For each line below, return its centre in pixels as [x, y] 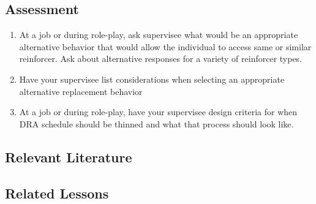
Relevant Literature [69, 157]
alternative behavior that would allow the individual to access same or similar [165, 46]
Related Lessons [57, 193]
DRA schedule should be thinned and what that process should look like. [156, 123]
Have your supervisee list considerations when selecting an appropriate [152, 79]
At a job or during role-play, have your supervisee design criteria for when [158, 112]
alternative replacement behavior [81, 91]
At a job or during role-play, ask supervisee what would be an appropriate [159, 35]
